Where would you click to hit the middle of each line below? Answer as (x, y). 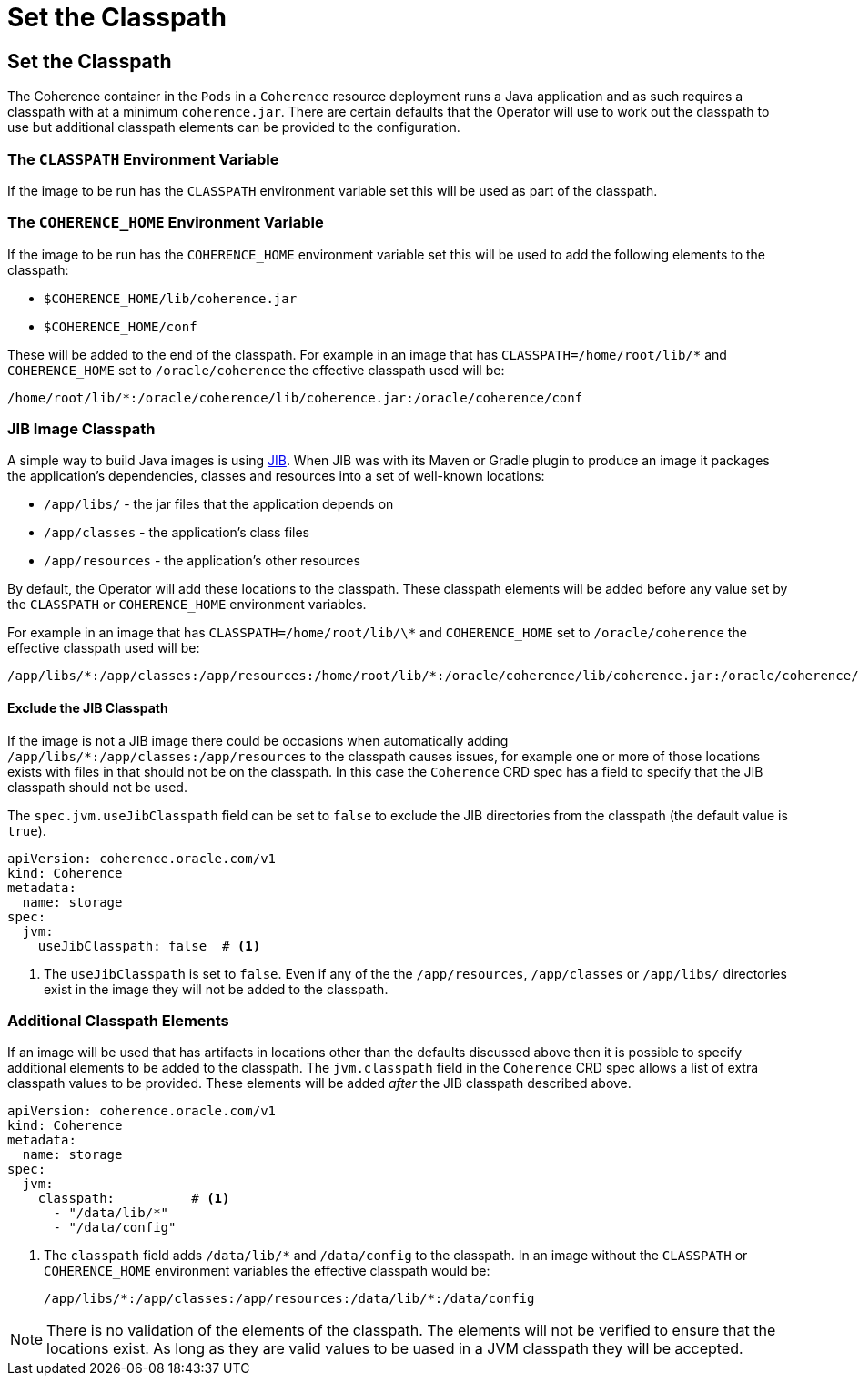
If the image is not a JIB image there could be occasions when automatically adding (258, 740)
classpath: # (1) (134, 1199)
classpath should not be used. (97, 787)
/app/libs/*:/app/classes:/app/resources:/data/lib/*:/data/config (289, 1299)
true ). (27, 830)
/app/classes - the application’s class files (177, 533)
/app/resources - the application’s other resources (202, 561)
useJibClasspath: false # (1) (149, 946)
